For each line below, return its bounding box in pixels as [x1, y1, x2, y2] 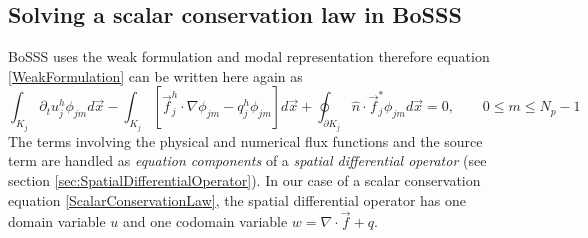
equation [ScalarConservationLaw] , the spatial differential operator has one [8, 189, 467, 210]
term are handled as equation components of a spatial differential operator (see [8, 150, 487, 171]
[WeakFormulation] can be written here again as [8, 65, 303, 86]
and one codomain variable [123, 211, 288, 232]
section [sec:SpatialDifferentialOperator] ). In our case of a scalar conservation [8, 170, 481, 191]
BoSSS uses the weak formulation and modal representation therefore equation [8, 46, 490, 67]
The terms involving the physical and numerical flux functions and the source [8, 130, 483, 151]
